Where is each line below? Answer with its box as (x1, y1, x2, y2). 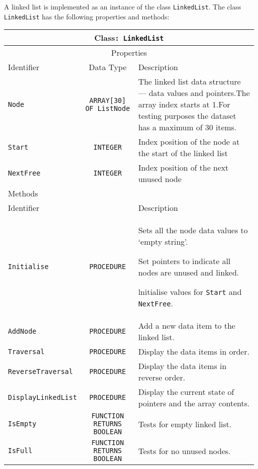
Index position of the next (138, 162, 229, 174)
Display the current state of (138, 386, 234, 398)
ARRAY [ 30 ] (89, 96, 126, 104)
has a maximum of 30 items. (138, 121, 237, 133)
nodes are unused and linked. (138, 267, 239, 279)
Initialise (8, 263, 49, 271)
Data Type (89, 61, 127, 73)
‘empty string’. (138, 236, 188, 248)
